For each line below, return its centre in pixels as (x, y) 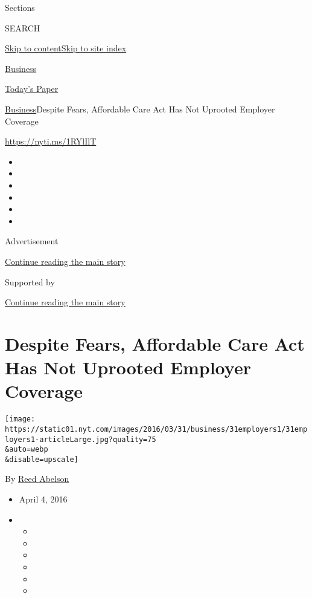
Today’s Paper (32, 89)
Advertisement (32, 241)
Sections (20, 7)
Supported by (30, 281)
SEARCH (23, 28)
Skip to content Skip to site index (66, 48)
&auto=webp (27, 450)
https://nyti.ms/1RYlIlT (51, 141)
